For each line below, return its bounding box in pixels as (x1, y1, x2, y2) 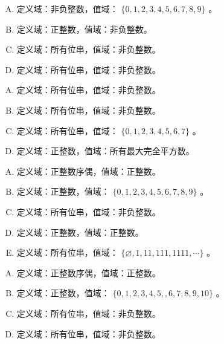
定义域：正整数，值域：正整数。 (16, 226, 144, 238)
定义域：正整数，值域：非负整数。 (16, 22, 152, 35)
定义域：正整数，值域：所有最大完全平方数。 (16, 144, 194, 157)
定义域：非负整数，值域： (16, 2, 118, 15)
